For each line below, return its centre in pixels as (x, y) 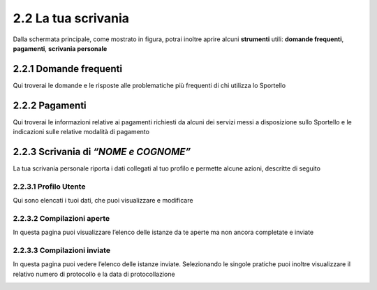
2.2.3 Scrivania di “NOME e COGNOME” (102, 151)
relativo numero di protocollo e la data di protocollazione (94, 274)
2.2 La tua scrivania (71, 18)
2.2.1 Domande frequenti (67, 69)
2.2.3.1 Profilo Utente (49, 187)
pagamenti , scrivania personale (60, 48)
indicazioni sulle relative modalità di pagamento (81, 132)
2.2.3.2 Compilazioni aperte (61, 218)
